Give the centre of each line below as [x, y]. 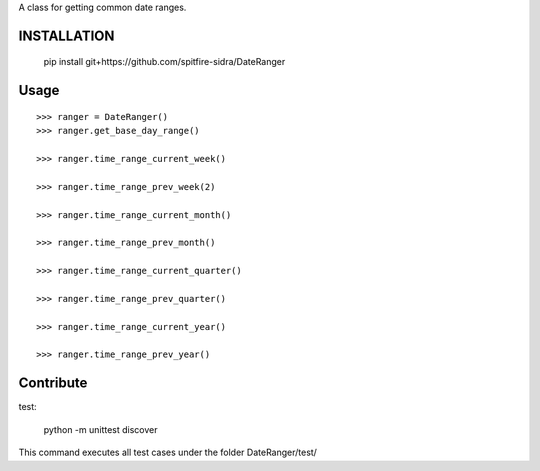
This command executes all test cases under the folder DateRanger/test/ [167, 452]
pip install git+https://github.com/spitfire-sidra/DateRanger [164, 62]
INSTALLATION [66, 35]
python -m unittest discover [101, 429]
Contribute [53, 383]
